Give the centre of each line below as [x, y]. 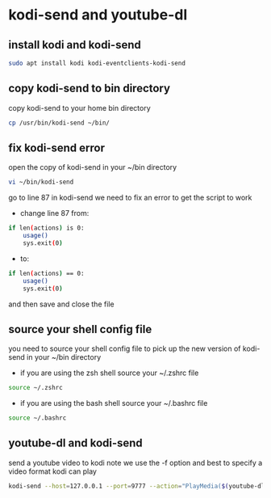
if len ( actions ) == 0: [46, 273]
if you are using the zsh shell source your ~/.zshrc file [109, 373]
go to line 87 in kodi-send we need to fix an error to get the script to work [130, 198]
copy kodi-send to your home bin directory [79, 108]
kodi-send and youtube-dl [98, 15]
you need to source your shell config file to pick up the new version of [125, 348]
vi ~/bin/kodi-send [41, 182]
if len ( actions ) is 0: [46, 228]
